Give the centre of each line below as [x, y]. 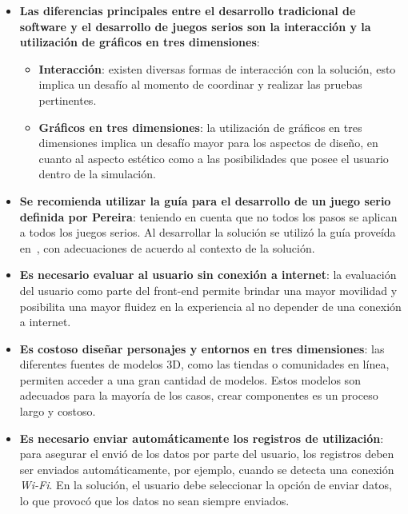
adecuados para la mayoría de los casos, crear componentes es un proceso [199, 395]
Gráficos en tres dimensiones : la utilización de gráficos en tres [200, 127]
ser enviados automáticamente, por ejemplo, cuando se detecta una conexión [207, 469]
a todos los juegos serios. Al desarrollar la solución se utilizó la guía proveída [208, 232]
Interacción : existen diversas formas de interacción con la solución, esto [217, 68]
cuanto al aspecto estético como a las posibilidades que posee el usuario [214, 158]
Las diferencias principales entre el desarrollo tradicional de [188, 10]
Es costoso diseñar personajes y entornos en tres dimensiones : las [202, 348]
